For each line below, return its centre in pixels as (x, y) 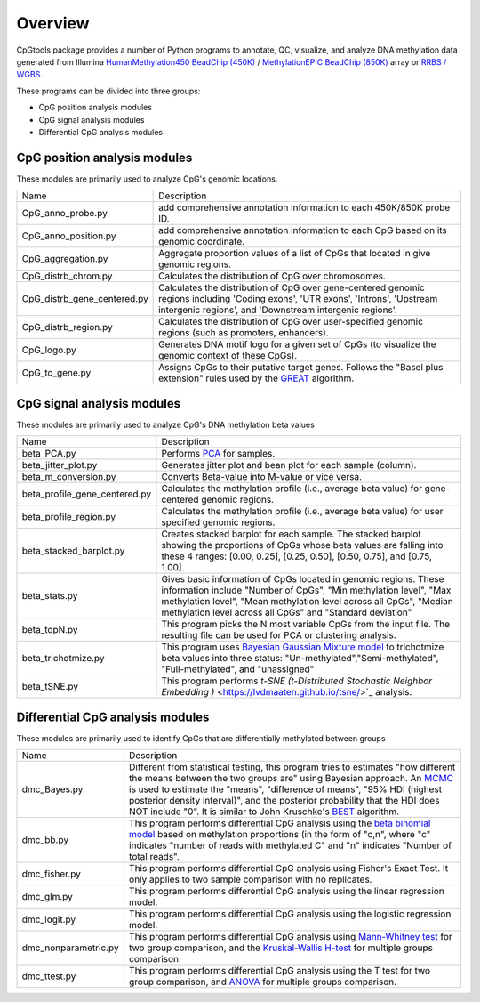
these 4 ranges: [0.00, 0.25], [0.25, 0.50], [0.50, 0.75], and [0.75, (297, 556)
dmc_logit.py (48, 919)
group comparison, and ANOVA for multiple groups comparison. (263, 982)
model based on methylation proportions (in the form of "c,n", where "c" (280, 834)
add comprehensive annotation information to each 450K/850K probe (304, 207)
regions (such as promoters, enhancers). (244, 333)
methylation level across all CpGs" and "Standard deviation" (287, 612)
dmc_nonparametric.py (70, 948)
